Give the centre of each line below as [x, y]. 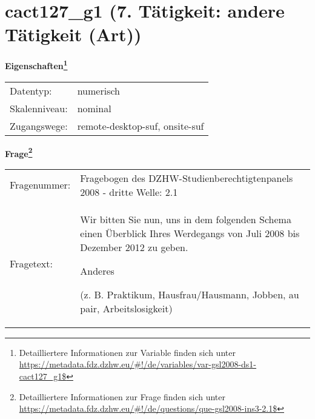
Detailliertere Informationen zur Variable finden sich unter [127, 352]
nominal [94, 108]
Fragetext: [31, 264]
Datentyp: [31, 90]
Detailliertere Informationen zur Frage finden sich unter [122, 396]
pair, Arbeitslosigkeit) [126, 308]
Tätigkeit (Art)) [73, 34]
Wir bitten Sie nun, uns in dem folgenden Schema [186, 219]
